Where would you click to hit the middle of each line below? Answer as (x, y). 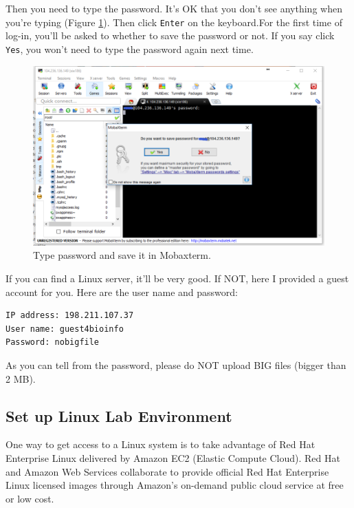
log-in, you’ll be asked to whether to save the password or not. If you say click (170, 35)
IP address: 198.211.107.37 (70, 316)
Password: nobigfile (53, 342)
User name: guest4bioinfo (65, 329)
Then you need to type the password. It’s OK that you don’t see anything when (174, 8)
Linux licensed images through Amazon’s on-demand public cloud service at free (175, 485)
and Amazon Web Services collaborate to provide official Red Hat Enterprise (167, 471)
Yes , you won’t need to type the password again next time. (130, 49)
